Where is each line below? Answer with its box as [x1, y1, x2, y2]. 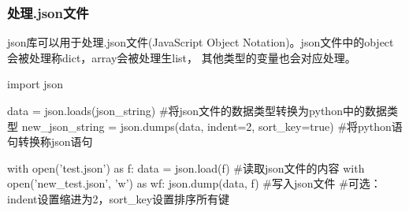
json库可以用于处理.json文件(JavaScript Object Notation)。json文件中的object [7, 34, 394, 50]
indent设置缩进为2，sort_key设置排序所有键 [7, 190, 230, 206]
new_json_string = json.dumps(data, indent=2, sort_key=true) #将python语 [21, 117, 403, 134]
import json [7, 76, 63, 92]
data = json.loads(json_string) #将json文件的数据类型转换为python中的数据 [7, 102, 387, 118]
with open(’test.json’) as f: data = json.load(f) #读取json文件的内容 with [7, 159, 365, 176]
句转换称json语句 [7, 133, 93, 150]
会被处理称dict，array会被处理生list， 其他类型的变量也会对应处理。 [7, 49, 356, 65]
